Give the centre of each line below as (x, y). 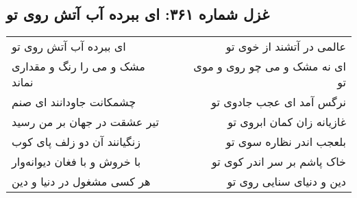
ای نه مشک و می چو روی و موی (270, 66)
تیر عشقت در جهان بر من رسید (85, 122)
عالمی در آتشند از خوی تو (286, 47)
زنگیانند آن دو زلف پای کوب (76, 142)
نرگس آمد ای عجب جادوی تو (279, 102)
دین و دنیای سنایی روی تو (286, 182)
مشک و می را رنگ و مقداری (78, 66)
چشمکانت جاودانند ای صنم (74, 102)
